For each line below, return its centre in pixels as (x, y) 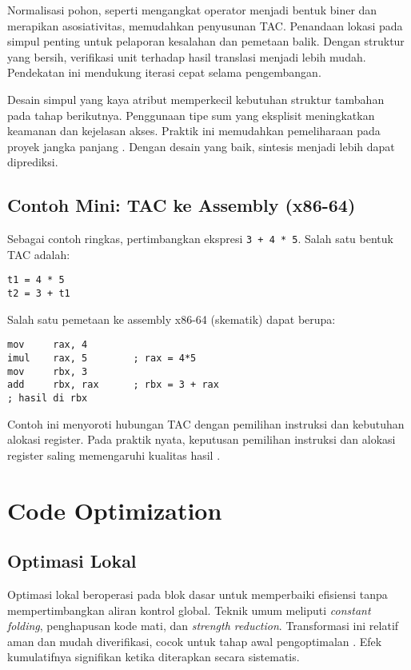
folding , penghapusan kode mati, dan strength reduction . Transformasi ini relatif (203, 626)
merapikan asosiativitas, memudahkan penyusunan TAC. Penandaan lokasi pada (205, 25)
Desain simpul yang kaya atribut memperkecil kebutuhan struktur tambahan (196, 99)
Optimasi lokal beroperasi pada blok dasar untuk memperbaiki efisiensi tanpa (198, 594)
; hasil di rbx (48, 398)
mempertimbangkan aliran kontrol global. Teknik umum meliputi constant (189, 610)
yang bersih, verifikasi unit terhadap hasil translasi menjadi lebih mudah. (187, 56)
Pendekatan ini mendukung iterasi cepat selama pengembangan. (164, 72)
